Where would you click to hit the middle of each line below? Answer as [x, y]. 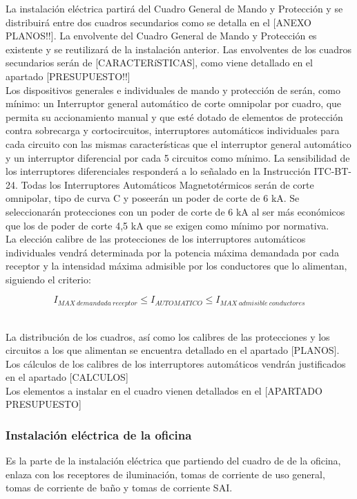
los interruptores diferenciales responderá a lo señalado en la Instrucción [158, 171]
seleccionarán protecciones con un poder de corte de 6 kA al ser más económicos [175, 211]
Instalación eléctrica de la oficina [99, 435]
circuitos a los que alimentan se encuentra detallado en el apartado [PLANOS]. [173, 350]
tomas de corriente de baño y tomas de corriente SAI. [119, 488]
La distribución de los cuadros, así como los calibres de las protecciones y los [168, 336]
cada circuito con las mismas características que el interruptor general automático [178, 143]
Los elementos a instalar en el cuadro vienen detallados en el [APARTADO [164, 390]
